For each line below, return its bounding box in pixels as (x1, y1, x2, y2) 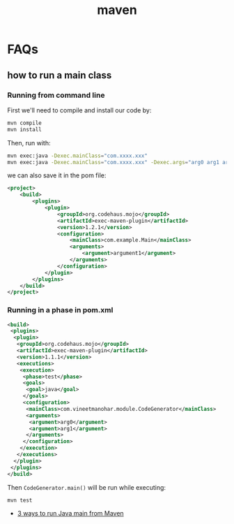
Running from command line (7, 90, 105, 100)
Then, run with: (7, 138, 51, 147)
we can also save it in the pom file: (7, 171, 107, 180)
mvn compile (7, 119, 42, 126)
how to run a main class (7, 69, 112, 81)
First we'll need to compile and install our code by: (7, 105, 152, 114)
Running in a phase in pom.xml (7, 305, 114, 315)
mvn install (7, 126, 42, 133)
